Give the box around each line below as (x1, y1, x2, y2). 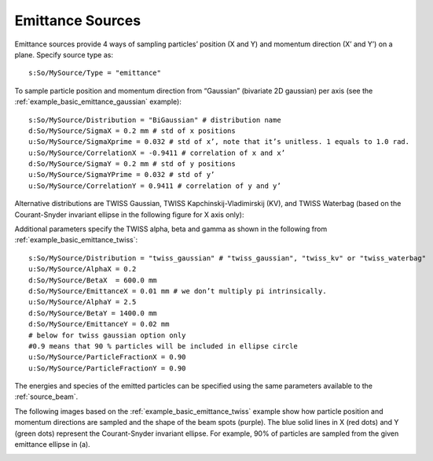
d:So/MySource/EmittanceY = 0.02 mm (28, 319, 170, 329)
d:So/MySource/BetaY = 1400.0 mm (28, 308, 157, 318)
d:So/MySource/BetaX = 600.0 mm (28, 275, 157, 285)
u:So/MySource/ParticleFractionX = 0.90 (28, 352, 186, 362)
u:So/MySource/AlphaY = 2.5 (28, 297, 137, 307)
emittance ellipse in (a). (14, 440, 90, 449)
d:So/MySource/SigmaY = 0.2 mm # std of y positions (28, 160, 236, 168)
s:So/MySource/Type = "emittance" (28, 68, 161, 78)
